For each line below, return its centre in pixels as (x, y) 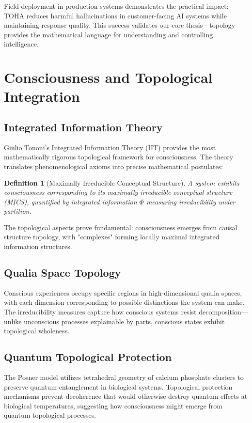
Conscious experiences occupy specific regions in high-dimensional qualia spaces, (123, 292)
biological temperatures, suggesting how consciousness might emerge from (113, 405)
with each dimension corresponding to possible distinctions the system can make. (124, 302)
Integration (42, 96)
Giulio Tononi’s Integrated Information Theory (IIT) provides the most (110, 147)
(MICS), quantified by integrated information (71, 201)
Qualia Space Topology (63, 273)
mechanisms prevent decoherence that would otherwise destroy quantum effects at (126, 396)
